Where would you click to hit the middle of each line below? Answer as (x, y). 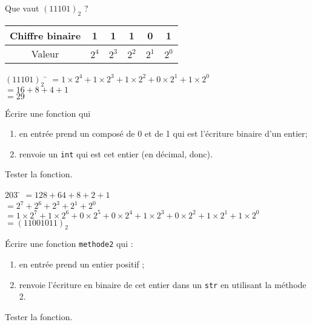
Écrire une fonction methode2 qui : (69, 244)
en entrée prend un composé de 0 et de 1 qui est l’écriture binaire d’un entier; (163, 133)
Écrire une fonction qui (48, 113)
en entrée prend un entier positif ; (82, 264)
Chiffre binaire (45, 35)
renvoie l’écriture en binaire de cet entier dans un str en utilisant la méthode (163, 284)
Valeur (45, 53)
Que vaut (22, 8)
